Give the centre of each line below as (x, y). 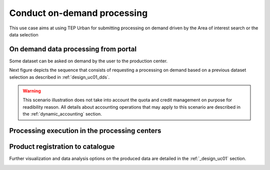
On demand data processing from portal (73, 49)
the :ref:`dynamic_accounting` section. (62, 114)
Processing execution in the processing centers (85, 131)
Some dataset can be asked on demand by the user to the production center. (88, 61)
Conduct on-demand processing (78, 13)
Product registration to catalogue (62, 147)
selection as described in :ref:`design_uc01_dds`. (59, 77)
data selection (24, 34)
